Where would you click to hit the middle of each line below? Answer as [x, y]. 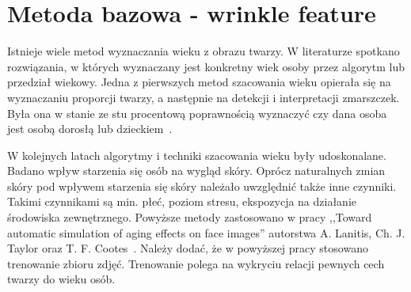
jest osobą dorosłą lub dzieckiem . [90, 129]
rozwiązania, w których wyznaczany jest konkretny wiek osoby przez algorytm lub [206, 66]
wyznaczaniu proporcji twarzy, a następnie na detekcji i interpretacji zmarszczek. [204, 97]
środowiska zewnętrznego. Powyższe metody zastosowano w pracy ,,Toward [190, 217]
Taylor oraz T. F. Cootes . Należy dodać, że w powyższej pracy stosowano [188, 248]
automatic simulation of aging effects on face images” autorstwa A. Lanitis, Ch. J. [206, 232]
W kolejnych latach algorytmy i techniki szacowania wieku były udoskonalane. [197, 155]
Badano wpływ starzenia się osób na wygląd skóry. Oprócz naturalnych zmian [196, 171]
